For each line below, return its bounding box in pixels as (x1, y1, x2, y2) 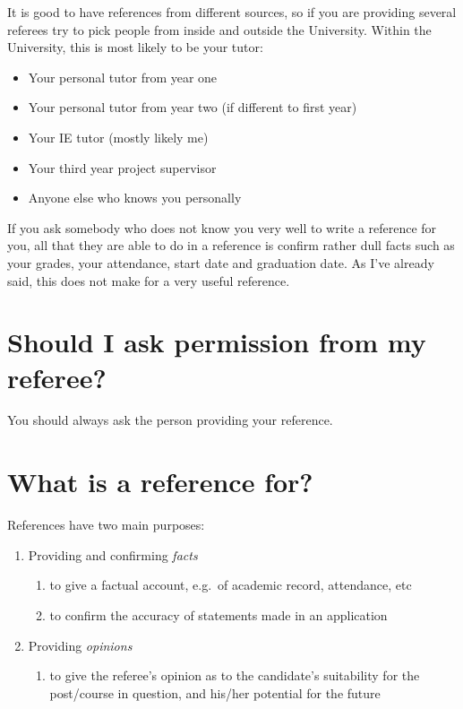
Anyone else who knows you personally (28, 188, 242, 207)
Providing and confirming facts (28, 545, 198, 564)
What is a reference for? (7, 463, 313, 500)
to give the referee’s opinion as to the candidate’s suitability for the (49, 666, 420, 685)
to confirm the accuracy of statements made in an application (49, 605, 388, 624)
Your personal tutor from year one (28, 67, 218, 86)
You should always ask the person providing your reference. (7, 411, 333, 429)
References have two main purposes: (7, 515, 205, 534)
